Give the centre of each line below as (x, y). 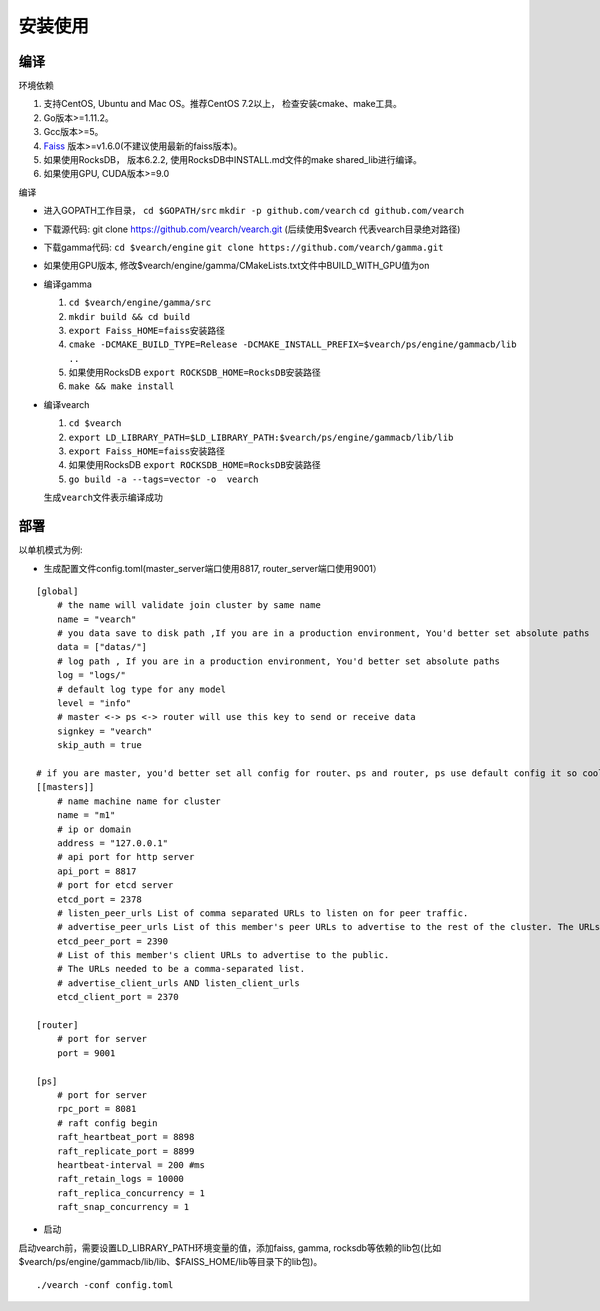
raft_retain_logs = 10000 (120, 1179)
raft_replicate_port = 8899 (125, 1151)
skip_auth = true (99, 745)
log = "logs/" (91, 675)
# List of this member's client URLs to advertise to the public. (223, 955)
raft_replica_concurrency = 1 (130, 1193)
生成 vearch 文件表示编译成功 (103, 497)
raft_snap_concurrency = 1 (123, 1207)
